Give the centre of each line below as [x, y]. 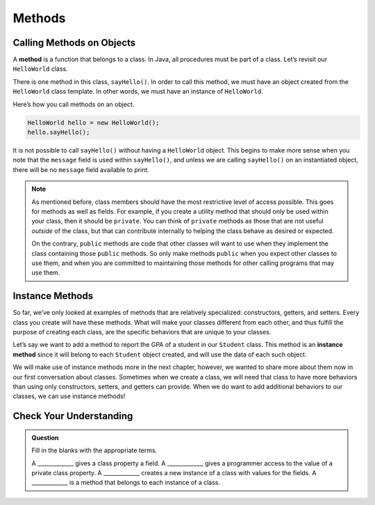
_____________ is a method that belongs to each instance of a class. [126, 483]
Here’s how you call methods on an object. [74, 104]
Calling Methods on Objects [74, 43]
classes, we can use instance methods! [69, 396]
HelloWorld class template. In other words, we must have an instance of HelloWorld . [138, 92]
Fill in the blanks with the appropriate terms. [94, 450]
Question [45, 438]
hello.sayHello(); [59, 132]
